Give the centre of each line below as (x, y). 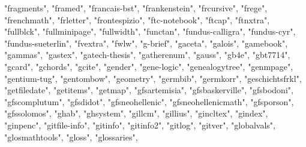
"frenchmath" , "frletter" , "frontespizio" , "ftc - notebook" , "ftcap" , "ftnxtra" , (137, 19)
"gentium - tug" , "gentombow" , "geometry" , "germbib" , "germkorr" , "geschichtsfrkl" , (153, 78)
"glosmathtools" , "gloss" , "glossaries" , (71, 137)
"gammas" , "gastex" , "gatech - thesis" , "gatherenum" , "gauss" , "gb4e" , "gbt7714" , (147, 55)
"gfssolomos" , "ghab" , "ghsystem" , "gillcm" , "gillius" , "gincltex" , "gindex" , (136, 113)
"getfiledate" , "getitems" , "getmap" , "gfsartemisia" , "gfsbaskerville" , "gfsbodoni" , (149, 90)
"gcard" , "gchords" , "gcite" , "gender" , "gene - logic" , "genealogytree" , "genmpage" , (149, 66)
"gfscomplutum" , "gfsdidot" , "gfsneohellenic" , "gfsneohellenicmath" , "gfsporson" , (149, 101)
